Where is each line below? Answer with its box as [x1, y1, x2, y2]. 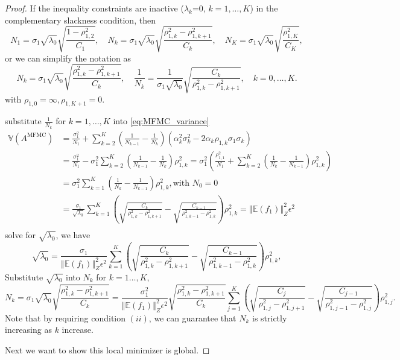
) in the [250, 2, 278, 14]
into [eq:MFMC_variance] [113, 115, 209, 127]
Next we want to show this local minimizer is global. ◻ [5, 343, 210, 356]
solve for [5, 229, 36, 241]
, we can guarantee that [148, 311, 237, 324]
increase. [62, 323, 94, 336]
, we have [56, 229, 90, 241]
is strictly [252, 311, 287, 324]
